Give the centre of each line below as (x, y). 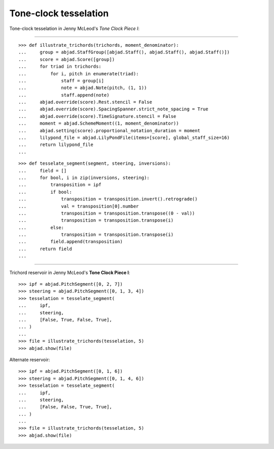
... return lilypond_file (56, 145)
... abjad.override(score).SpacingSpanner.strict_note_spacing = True (113, 109)
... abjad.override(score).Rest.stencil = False (85, 102)
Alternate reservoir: (30, 360)
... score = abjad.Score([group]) (67, 59)
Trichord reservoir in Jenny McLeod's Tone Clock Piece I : (70, 273)
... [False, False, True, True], (65, 407)
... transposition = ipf (60, 185)
